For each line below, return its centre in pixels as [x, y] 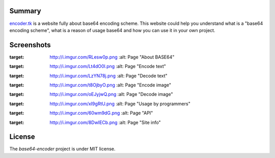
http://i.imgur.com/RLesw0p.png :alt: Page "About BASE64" [112, 57]
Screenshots [30, 45]
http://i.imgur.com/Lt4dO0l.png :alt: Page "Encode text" [108, 67]
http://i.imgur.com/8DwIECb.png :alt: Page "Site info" [105, 122]
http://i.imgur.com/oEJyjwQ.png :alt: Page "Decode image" [111, 94]
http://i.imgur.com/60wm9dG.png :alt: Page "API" [101, 113]
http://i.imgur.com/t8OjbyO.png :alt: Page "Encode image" [111, 85]
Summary [25, 11]
